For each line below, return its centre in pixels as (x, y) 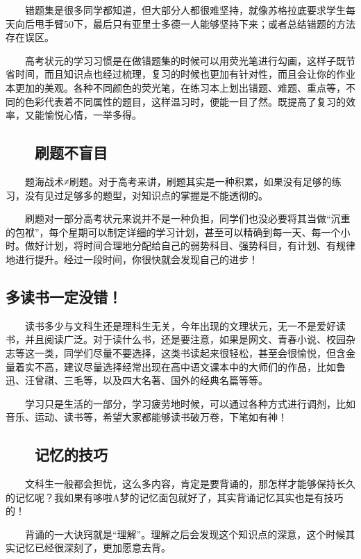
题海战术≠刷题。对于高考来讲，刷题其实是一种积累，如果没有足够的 (178, 181)
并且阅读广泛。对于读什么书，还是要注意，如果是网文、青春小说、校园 (185, 339)
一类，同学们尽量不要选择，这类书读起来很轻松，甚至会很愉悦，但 (185, 352)
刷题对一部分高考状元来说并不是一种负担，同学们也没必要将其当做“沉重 (187, 218)
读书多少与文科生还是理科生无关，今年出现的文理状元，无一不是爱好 (180, 325)
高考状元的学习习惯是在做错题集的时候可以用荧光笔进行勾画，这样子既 (185, 60)
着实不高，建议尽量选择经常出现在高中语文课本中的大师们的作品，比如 (175, 366)
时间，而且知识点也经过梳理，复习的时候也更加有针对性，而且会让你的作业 (185, 74)
